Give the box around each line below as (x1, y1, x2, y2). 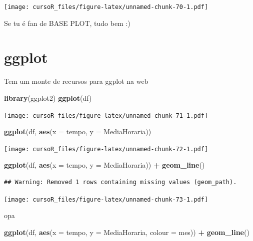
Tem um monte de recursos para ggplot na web (4, 76, 148, 86)
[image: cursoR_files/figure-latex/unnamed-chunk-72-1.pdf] (4, 145, 208, 153)
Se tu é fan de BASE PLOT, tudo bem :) (4, 17, 130, 28)
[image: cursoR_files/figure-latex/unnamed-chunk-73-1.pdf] (4, 196, 208, 203)
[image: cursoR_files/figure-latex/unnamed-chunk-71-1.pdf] (4, 112, 208, 119)
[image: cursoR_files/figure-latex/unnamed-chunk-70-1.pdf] (4, 3, 208, 10)
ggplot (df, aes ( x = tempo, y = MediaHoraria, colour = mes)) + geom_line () (4, 227, 249, 237)
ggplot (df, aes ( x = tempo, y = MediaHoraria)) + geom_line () (4, 160, 205, 170)
